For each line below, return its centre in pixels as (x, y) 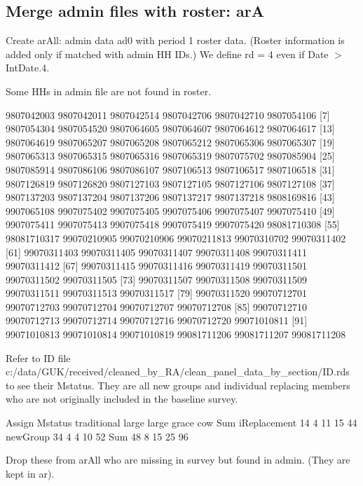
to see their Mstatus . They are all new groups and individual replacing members (178, 385)
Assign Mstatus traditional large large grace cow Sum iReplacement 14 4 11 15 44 (181, 423)
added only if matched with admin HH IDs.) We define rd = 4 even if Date (167, 54)
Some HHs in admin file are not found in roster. (109, 91)
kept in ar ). (30, 473)
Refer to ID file (38, 357)
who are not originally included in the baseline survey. (122, 399)
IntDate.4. (28, 68)
